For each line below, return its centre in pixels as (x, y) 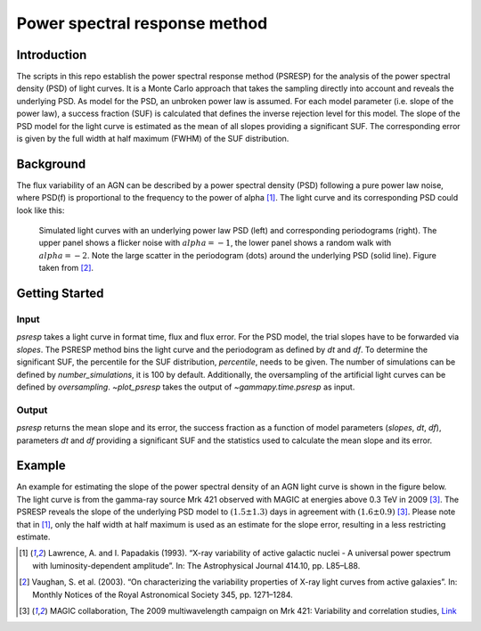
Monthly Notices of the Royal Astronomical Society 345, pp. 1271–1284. (163, 594)
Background (51, 164)
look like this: (41, 210)
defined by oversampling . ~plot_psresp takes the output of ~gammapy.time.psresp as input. (186, 387)
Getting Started (60, 294)
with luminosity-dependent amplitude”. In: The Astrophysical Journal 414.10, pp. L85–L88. (196, 565)
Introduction (52, 55)
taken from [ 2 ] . (66, 268)
